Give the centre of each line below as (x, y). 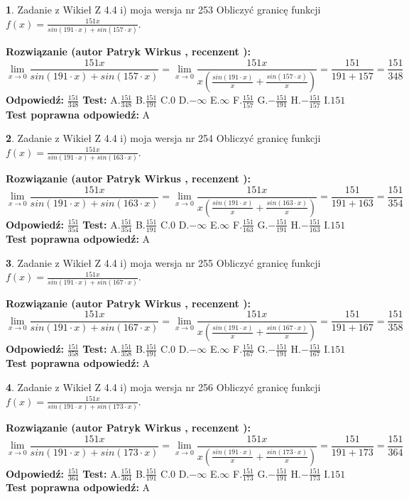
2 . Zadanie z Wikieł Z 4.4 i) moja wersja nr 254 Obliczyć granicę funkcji (163, 138)
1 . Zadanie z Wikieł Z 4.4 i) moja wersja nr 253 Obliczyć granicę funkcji (163, 9)
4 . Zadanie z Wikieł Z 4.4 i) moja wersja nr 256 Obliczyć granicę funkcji (163, 387)
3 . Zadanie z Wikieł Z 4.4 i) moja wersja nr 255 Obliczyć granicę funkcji (163, 262)
